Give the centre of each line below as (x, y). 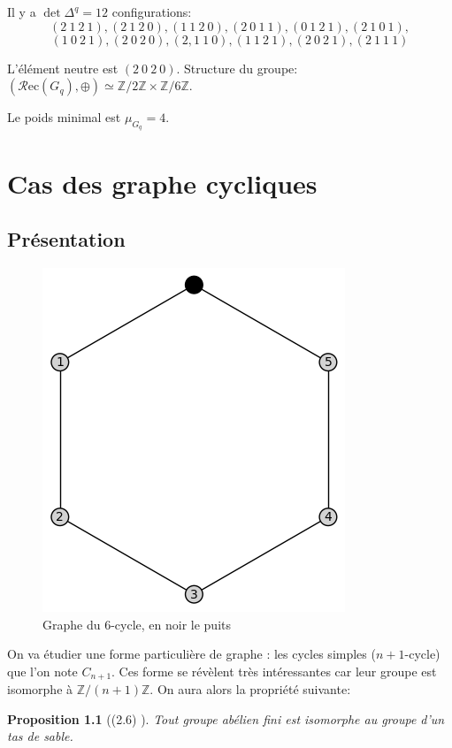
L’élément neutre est (63, 68)
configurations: (152, 11)
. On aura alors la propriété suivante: (250, 689)
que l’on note (42, 671)
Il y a (22, 11)
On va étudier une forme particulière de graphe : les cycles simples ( (192, 654)
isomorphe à (40, 689)
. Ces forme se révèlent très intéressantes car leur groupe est (274, 671)
